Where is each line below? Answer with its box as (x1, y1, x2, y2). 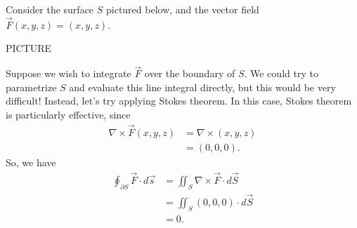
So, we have (6, 154, 56, 169)
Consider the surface (6, 2, 94, 16)
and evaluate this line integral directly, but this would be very (69, 79, 336, 94)
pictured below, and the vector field (105, 2, 259, 16)
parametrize (6, 79, 57, 94)
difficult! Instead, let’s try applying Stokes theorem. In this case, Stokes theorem (6, 93, 352, 108)
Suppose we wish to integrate (6, 66, 131, 81)
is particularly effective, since (6, 107, 131, 121)
